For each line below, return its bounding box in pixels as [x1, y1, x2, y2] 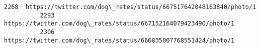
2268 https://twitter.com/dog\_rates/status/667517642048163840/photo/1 [4, 3, 256, 10]
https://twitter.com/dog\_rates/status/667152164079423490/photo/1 [4, 20, 235, 27]
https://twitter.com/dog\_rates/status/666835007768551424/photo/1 [4, 36, 235, 44]
